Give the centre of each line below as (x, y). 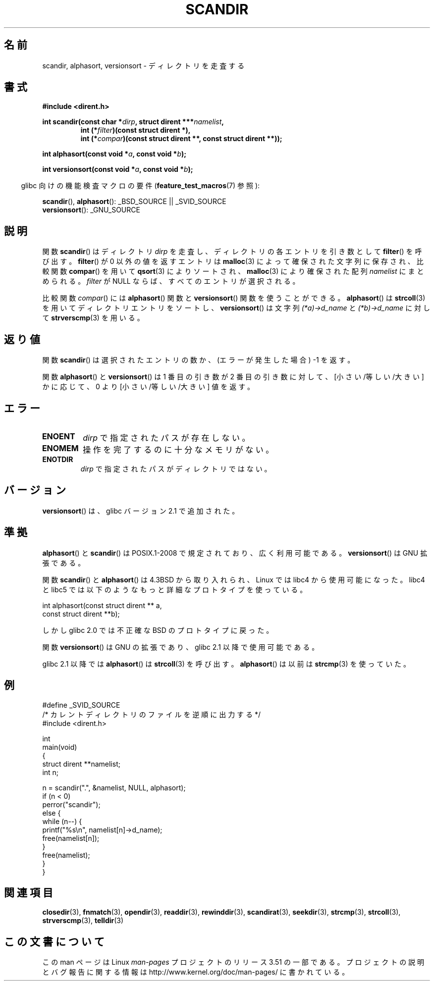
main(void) (60, 747)
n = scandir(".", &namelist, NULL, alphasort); (114, 787)
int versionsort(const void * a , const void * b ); (118, 169)
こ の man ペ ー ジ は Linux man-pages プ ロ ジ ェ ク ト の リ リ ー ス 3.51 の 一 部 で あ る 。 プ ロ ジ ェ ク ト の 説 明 (233, 962)
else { (52, 813)
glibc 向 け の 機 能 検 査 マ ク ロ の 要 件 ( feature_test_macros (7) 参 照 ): (140, 186)
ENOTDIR (58, 459)
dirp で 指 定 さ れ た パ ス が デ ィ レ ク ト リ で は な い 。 (176, 468)
